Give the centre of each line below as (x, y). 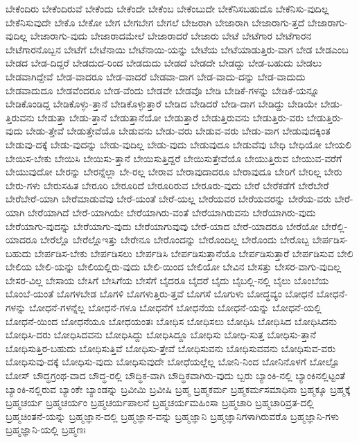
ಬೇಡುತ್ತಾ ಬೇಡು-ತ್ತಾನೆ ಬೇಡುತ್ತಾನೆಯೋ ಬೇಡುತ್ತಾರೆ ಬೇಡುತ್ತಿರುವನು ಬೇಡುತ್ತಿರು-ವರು (171, 117)
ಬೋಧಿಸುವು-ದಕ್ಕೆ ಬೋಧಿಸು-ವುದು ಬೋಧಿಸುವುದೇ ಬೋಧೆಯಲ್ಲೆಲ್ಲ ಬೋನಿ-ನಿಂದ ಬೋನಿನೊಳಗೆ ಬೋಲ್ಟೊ (173, 362)
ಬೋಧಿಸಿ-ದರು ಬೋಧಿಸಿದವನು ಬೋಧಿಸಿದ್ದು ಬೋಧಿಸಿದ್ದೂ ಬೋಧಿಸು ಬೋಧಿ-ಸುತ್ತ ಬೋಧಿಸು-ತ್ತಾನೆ (161, 335)
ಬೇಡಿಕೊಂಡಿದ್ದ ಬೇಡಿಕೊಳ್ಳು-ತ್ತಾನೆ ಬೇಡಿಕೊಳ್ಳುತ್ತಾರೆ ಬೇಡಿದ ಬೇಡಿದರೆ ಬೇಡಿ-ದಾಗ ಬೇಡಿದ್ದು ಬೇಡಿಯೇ (161, 104)
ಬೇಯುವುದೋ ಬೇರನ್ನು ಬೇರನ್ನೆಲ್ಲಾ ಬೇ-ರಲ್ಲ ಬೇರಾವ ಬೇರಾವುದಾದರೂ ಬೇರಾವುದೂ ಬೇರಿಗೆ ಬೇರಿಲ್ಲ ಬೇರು (174, 172)
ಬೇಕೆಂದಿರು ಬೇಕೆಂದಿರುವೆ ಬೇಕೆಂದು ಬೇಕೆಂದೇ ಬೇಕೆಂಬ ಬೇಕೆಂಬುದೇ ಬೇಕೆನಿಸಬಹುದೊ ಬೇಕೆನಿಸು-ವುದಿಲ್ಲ (167, 8)
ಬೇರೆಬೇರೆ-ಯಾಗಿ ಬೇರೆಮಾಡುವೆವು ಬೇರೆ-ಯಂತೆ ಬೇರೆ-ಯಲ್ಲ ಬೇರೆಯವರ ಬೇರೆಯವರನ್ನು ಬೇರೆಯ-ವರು (169, 199)
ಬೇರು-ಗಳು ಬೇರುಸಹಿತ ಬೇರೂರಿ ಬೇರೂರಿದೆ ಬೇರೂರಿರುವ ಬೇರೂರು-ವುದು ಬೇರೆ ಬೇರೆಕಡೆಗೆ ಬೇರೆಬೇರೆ (167, 185)
